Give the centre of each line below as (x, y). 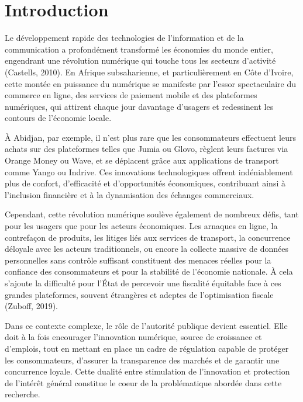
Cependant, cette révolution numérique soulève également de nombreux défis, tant (152, 214)
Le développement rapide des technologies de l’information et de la (124, 38)
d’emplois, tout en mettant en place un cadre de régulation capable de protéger (147, 348)
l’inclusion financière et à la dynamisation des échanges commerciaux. (130, 194)
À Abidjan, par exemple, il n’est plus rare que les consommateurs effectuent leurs (151, 137)
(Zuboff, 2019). (32, 306)
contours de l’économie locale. (58, 118)
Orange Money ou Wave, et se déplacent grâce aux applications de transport (142, 160)
